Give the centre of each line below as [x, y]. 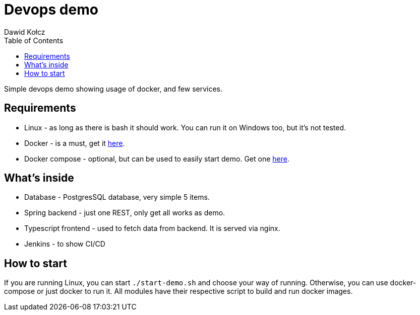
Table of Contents [34, 40]
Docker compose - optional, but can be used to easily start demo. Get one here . [157, 159]
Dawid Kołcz [25, 32]
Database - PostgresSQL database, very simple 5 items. [117, 197]
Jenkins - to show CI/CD [65, 244]
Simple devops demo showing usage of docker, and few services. [113, 89]
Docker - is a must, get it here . [75, 143]
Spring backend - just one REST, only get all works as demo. [125, 213]
